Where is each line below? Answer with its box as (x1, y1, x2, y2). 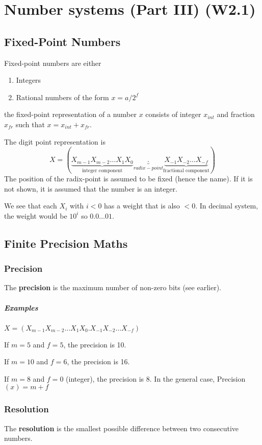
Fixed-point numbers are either (4, 57, 101, 68)
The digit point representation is (4, 136, 106, 147)
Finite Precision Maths (4, 235, 128, 251)
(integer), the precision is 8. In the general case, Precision (66, 373, 246, 384)
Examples (4, 302, 38, 313)
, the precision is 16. (67, 356, 130, 367)
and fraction (217, 109, 255, 120)
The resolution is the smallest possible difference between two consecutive (4, 423, 239, 433)
